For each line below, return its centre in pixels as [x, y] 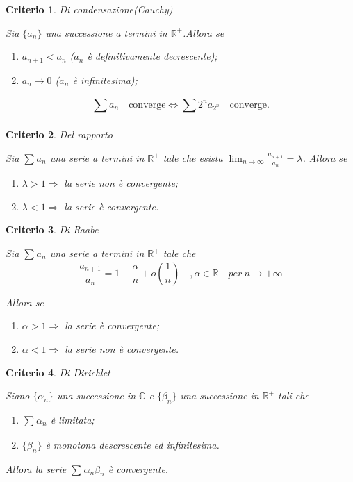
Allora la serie [36, 468]
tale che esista [193, 158]
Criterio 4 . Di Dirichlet [58, 372]
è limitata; [72, 419]
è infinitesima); [105, 80]
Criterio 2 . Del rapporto [59, 134]
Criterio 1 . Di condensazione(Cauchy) [89, 9]
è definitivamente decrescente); [152, 56]
